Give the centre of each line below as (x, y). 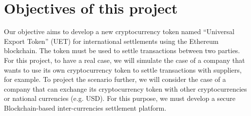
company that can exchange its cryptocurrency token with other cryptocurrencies (125, 88)
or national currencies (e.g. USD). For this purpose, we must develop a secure (120, 98)
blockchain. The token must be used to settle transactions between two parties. (122, 50)
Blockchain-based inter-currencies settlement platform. (85, 107)
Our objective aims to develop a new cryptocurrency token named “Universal (119, 31)
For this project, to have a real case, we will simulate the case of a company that (125, 60)
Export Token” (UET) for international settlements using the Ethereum (111, 41)
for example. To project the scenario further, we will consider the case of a (115, 79)
